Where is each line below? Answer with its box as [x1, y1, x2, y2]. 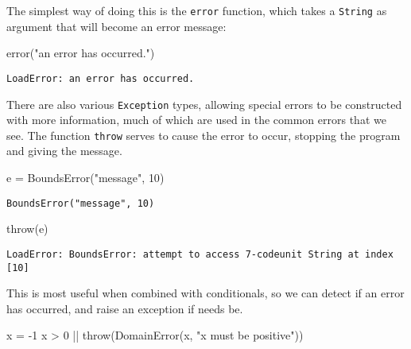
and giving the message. [6, 142, 122, 159]
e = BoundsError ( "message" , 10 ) [6, 169, 165, 185]
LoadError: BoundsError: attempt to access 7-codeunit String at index [6, 248, 394, 260]
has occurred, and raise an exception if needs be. [6, 300, 243, 316]
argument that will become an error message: [6, 17, 227, 34]
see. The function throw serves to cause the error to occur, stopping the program [6, 126, 401, 143]
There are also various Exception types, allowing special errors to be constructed [6, 95, 402, 112]
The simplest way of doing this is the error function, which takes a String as [6, 2, 387, 18]
